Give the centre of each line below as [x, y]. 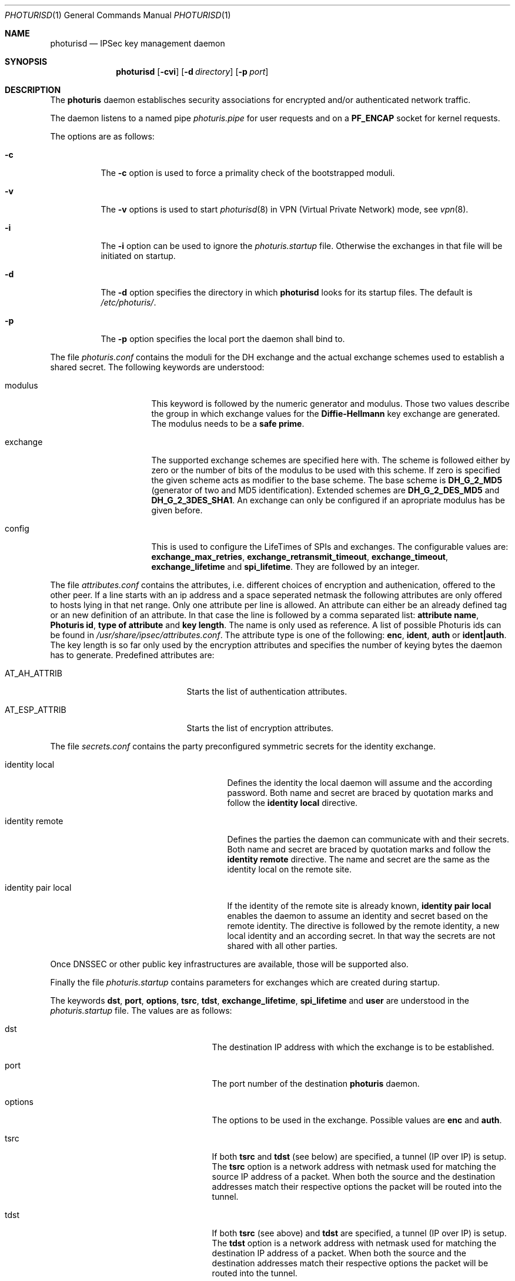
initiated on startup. [138, 256]
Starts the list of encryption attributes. [260, 728]
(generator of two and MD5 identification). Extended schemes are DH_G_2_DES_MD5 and [325, 490]
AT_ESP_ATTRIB [36, 710]
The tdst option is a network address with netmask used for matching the [354, 1243]
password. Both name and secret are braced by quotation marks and [360, 793]
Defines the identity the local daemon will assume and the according [360, 783]
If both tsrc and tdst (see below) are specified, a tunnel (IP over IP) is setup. [359, 1156]
